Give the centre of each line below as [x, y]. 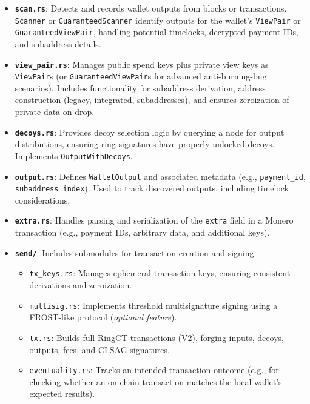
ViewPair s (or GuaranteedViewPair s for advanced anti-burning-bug [141, 76]
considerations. [42, 200]
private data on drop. [55, 112]
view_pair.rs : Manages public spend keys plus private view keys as [142, 64]
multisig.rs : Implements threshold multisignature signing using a [153, 305]
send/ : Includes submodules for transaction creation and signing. [136, 252]
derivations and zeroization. [81, 285]
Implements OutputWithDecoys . [74, 155]
